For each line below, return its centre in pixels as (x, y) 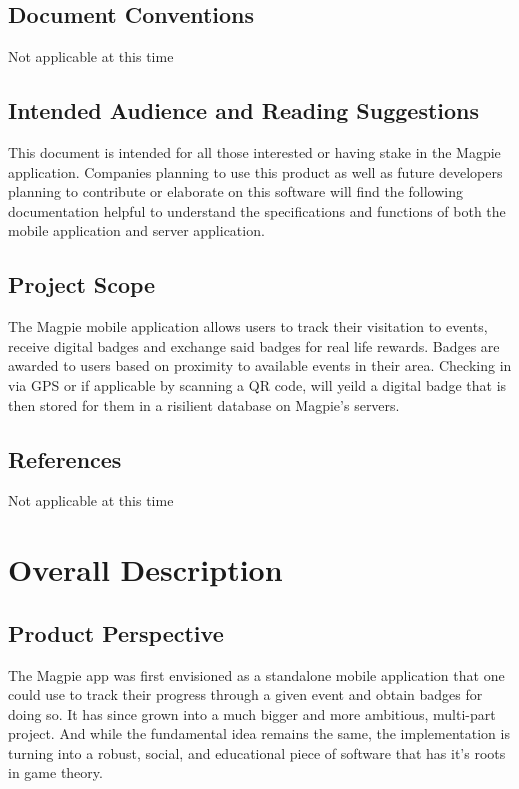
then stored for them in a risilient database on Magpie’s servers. (204, 404)
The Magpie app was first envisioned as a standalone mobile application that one (256, 674)
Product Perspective (116, 632)
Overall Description (145, 569)
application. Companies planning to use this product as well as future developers (255, 171)
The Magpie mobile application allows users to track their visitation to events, (248, 326)
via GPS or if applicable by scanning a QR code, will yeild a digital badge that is (257, 384)
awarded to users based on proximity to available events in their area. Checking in (260, 365)
